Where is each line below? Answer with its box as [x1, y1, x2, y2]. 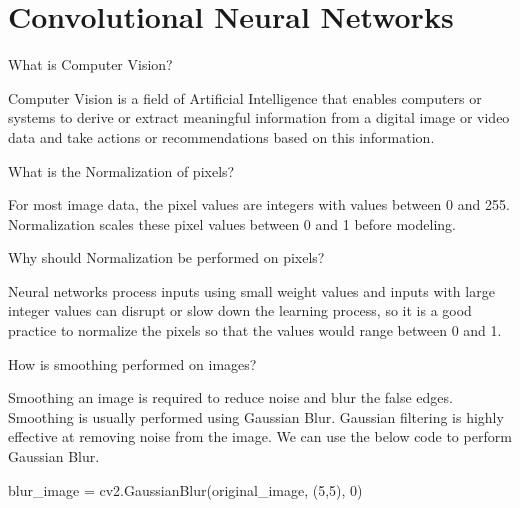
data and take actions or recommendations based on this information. [8, 126, 435, 147]
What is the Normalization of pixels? [8, 160, 235, 181]
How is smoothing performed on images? [8, 353, 257, 374]
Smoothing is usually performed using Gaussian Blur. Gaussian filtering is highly [8, 406, 504, 427]
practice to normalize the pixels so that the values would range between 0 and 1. [8, 320, 502, 341]
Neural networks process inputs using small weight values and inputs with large [8, 280, 495, 301]
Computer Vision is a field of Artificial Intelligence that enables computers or [8, 87, 482, 108]
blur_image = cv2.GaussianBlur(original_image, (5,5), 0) [8, 479, 363, 500]
